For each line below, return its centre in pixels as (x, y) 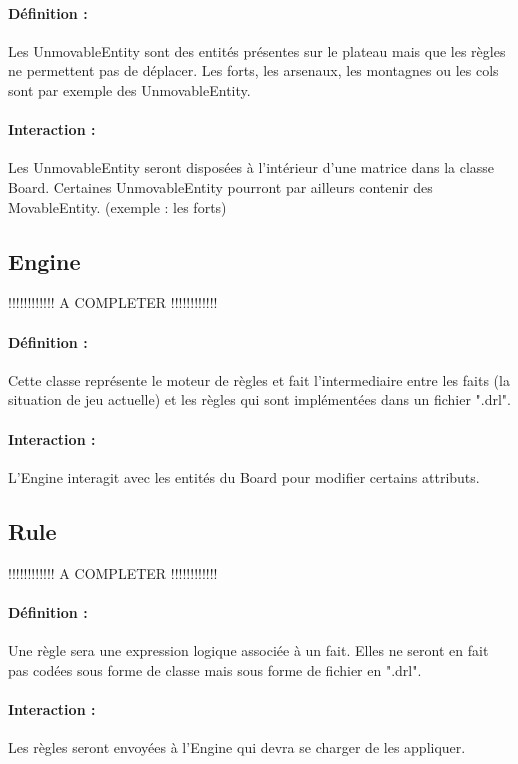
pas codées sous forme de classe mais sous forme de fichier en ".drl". (215, 669)
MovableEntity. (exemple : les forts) (117, 206)
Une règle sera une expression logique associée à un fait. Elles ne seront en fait (248, 649)
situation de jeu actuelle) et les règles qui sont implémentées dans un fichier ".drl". (259, 399)
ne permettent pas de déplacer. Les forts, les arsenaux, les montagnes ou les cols (253, 70)
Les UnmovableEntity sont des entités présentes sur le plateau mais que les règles (257, 50)
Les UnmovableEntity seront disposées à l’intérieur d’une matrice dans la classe (251, 167)
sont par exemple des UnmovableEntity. (129, 89)
